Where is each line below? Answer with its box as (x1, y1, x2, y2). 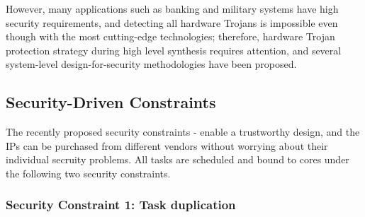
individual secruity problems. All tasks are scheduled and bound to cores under (6, 152, 349, 167)
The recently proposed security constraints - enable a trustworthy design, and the (6, 124, 360, 139)
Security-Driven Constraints (6, 91, 216, 113)
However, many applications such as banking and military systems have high (6, 1, 339, 16)
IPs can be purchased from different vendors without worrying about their (6, 138, 328, 153)
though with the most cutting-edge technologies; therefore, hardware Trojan (6, 29, 335, 44)
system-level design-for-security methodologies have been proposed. (6, 57, 297, 71)
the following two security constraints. (6, 165, 171, 180)
